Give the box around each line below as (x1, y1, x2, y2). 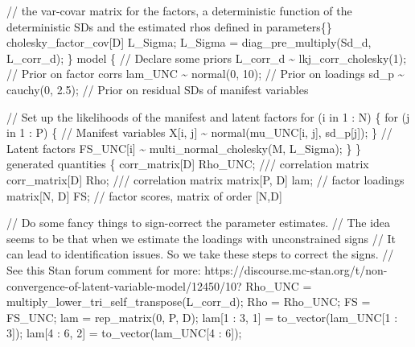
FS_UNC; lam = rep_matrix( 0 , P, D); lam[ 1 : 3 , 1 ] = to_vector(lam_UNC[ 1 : (6, 308, 398, 325)
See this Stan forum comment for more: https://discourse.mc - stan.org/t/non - (6, 261, 388, 278)
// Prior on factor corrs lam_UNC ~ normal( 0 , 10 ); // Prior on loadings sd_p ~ (6, 65, 405, 82)
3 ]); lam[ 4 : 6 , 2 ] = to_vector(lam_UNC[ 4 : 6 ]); (6, 324, 242, 341)
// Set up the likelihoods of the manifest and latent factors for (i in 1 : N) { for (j (6, 108, 410, 125)
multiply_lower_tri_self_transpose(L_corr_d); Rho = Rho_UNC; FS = (6, 293, 371, 310)
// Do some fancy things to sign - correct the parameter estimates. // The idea (6, 214, 391, 231)
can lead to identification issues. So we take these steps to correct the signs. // (6, 246, 394, 262)
